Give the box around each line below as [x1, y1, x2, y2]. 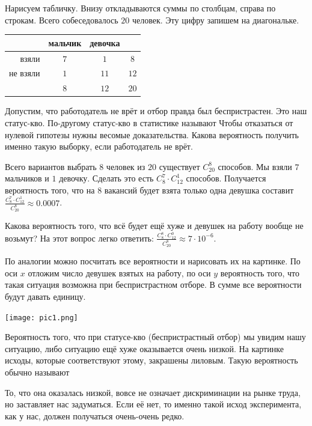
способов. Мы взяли [218, 160, 292, 172]
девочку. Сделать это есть [59, 172, 154, 184]
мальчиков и [5, 172, 49, 184]
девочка [90, 36, 120, 49]
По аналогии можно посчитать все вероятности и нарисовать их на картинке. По [5, 255, 301, 267]
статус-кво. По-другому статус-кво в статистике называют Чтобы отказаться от [5, 116, 293, 129]
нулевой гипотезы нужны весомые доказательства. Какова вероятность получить [5, 128, 299, 141]
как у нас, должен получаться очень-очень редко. [5, 409, 185, 422]
